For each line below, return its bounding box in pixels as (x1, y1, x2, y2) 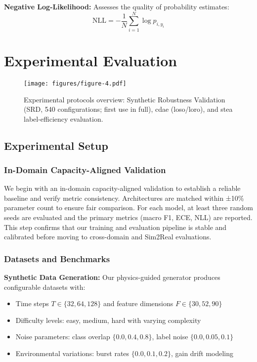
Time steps (15, 298, 49, 309)
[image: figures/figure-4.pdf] (24, 80, 127, 87)
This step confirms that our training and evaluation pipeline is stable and (4, 222, 227, 232)
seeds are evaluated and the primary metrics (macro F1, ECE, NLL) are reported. (4, 212, 253, 223)
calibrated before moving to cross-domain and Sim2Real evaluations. (4, 231, 212, 242)
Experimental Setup (4, 137, 108, 153)
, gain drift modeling (171, 348, 234, 359)
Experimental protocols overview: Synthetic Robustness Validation (24, 94, 225, 104)
